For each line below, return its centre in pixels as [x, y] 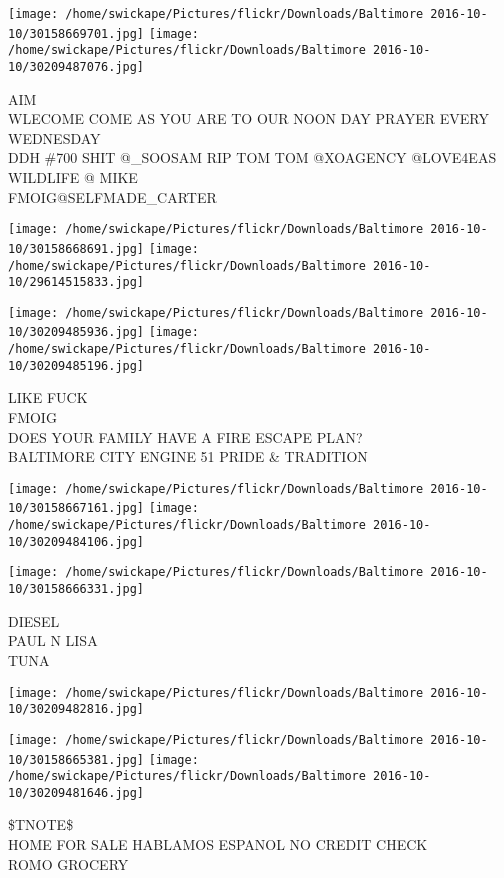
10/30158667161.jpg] [76, 508]
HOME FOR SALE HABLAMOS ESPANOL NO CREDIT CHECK [218, 844]
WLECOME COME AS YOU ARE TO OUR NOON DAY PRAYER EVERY [248, 118]
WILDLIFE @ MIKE [73, 177]
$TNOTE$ [41, 824]
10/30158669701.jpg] [76, 33]
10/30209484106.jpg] [76, 541]
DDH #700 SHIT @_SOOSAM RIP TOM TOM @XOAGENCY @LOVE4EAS [252, 157]
